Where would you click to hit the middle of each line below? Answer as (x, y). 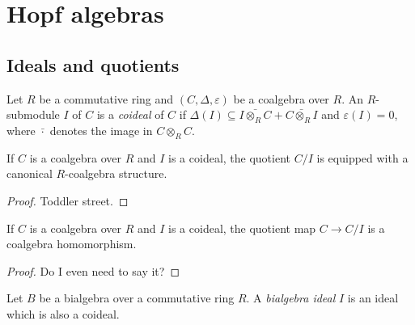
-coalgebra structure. (116, 173)
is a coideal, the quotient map (242, 228)
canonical (30, 173)
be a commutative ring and (106, 98)
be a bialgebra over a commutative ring (137, 298)
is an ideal (373, 298)
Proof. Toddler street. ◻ (68, 200)
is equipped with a (362, 157)
